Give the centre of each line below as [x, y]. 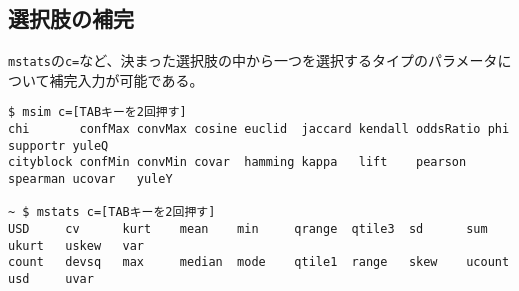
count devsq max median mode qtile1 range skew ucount [259, 262]
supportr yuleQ [58, 145]
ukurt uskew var [76, 245]
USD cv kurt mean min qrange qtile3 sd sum [248, 229]
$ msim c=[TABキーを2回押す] [97, 112]
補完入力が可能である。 [126, 79]
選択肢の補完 [71, 18]
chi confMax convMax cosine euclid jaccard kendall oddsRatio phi [259, 129]
